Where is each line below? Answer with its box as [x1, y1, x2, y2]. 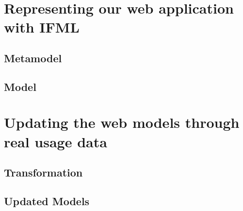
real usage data [4, 131, 107, 151]
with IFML [4, 17, 80, 37]
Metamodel [4, 50, 62, 65]
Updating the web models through [4, 112, 240, 132]
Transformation [4, 165, 83, 180]
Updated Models [4, 193, 90, 208]
